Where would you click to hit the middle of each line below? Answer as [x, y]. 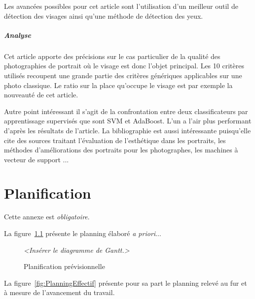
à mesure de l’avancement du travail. [59, 292]
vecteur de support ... [36, 159]
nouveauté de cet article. [41, 95]
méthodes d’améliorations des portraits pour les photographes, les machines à [121, 150]
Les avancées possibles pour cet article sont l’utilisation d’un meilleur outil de [121, 6]
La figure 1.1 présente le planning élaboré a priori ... [83, 233]
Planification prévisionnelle [64, 266]
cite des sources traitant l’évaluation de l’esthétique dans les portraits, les [115, 140]
